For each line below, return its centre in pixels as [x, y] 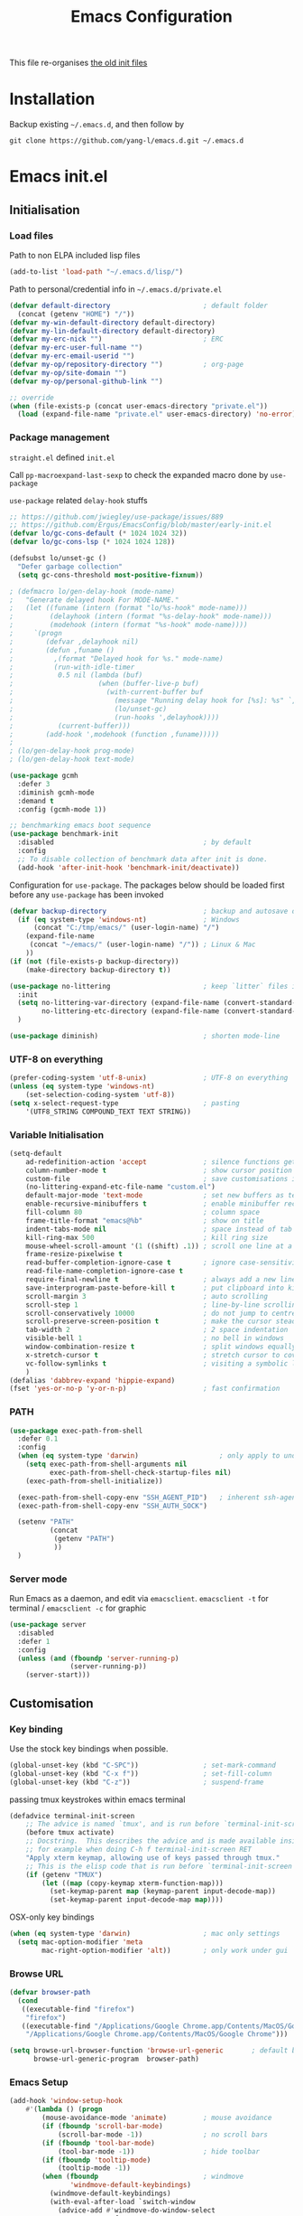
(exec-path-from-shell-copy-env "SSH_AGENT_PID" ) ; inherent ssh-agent [159, 1498]
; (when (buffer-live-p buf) [105, 684]
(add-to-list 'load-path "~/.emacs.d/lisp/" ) [96, 272]
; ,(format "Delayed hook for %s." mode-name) [116, 658]
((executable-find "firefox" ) [78, 2009]
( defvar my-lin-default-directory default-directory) [113, 331]
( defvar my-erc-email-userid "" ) [72, 356]
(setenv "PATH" [46, 1522]
